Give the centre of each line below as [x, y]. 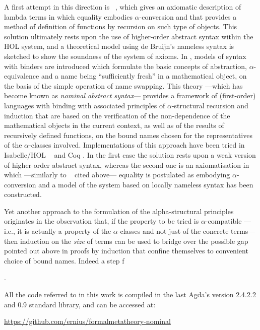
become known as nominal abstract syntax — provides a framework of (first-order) [130, 95]
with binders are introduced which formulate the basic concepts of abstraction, [125, 66]
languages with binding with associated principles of [85, 105]
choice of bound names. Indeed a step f [64, 260]
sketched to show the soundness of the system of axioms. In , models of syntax [125, 56]
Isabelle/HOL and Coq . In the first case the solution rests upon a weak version [130, 154]
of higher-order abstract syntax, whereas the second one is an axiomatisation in [127, 164]
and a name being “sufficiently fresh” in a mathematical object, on [144, 76]
